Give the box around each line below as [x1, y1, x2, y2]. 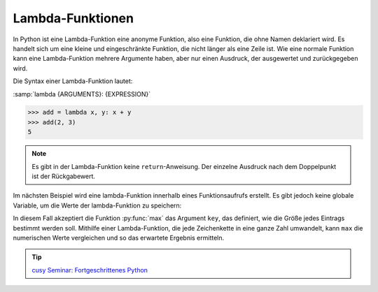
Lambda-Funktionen [13, 10, 134, 26]
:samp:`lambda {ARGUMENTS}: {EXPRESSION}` [13, 89, 150, 98]
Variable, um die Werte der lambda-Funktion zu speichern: [13, 201, 182, 210]
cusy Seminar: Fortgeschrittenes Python [31, 265, 148, 274]
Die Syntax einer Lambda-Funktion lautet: [13, 77, 133, 85]
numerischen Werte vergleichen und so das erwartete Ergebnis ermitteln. [13, 233, 225, 242]
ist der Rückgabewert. [31, 172, 96, 181]
